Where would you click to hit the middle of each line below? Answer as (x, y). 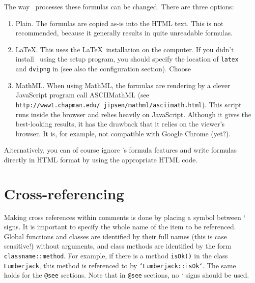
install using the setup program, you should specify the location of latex (127, 59)
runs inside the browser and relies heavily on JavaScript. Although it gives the (133, 114)
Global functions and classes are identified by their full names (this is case (115, 236)
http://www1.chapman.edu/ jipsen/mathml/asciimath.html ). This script (128, 104)
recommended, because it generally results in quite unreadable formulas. (124, 33)
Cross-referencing (64, 193)
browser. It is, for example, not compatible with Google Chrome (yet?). (123, 133)
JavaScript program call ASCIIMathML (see (82, 95)
